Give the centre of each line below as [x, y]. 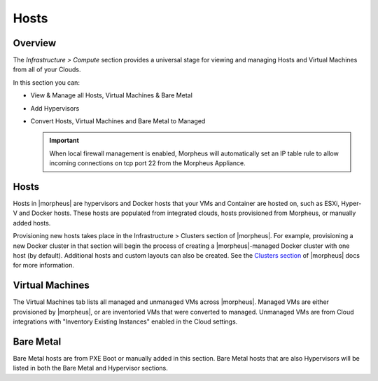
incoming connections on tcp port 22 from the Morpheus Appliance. [147, 163]
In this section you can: [47, 82]
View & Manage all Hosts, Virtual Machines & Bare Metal [111, 95]
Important [64, 141]
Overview [35, 43]
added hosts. [32, 223]
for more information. [44, 265]
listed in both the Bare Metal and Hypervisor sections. [90, 368]
